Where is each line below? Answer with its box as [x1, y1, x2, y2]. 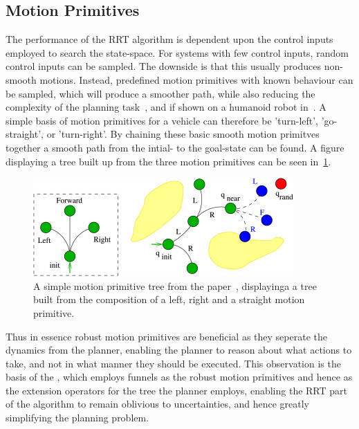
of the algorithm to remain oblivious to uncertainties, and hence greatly [6, 396, 309, 411]
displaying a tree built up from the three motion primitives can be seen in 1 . [6, 154, 331, 168]
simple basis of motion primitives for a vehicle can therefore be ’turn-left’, [6, 113, 319, 127]
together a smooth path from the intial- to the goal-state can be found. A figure [6, 140, 344, 154]
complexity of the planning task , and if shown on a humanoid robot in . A [6, 100, 326, 114]
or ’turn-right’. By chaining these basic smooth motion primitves [46, 127, 320, 141]
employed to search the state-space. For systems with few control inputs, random [6, 45, 349, 60]
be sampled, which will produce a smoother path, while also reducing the [6, 86, 315, 100]
